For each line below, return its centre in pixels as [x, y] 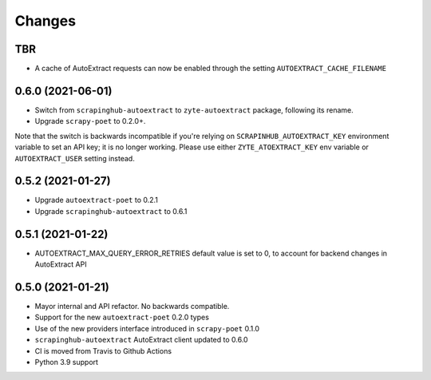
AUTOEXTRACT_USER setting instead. [75, 158]
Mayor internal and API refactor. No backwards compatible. [132, 307]
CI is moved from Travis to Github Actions [103, 350]
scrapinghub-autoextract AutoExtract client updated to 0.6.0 [141, 340]
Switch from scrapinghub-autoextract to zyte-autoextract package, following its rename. [194, 110]
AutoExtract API [61, 264]
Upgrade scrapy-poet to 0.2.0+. [90, 121]
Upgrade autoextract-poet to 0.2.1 [97, 200]
